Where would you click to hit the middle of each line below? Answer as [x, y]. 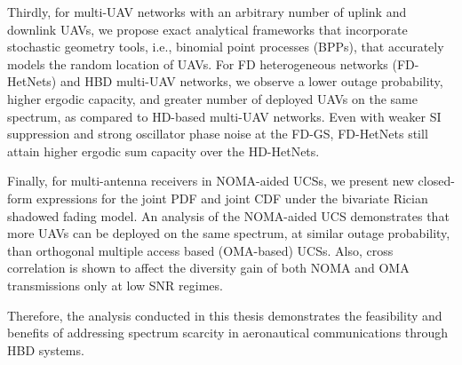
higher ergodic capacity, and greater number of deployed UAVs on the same [212, 98]
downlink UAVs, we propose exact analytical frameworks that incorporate [207, 29]
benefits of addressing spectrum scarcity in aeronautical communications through [228, 333]
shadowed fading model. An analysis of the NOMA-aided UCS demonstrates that [228, 215]
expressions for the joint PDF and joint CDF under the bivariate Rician [232, 198]
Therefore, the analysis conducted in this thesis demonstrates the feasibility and [225, 315]
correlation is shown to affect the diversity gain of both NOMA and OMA [208, 268]
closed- [436, 181]
